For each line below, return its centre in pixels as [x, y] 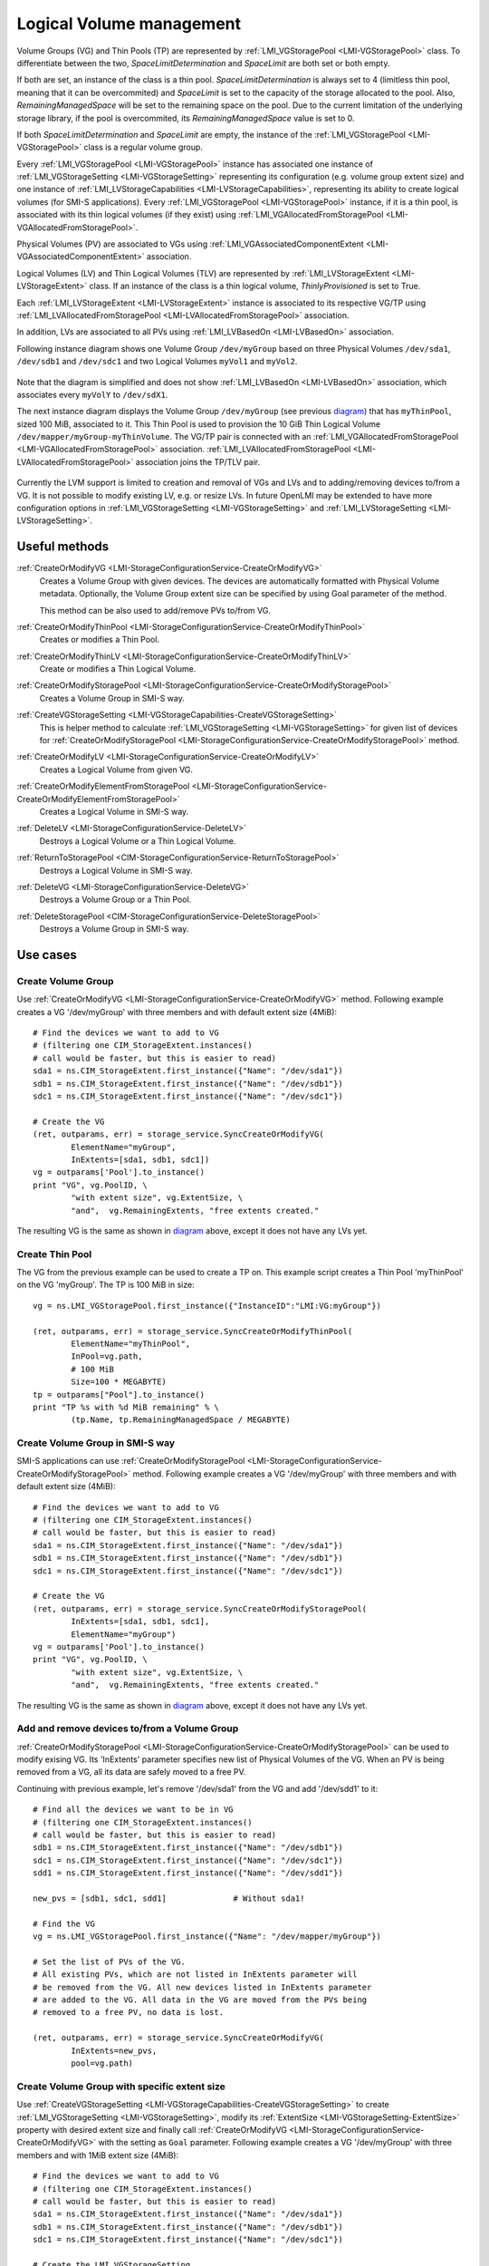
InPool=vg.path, [107, 1356]
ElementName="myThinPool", [131, 1344]
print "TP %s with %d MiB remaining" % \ [126, 1407]
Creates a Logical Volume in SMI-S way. [114, 811]
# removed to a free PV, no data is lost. [129, 2013]
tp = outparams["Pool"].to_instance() [119, 1394]
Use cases [47, 955]
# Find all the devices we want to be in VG [134, 1810]
